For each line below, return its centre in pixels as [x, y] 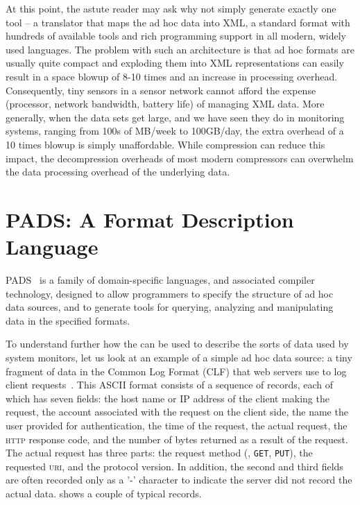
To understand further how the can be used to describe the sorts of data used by [177, 344]
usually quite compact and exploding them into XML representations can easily [175, 63]
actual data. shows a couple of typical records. [104, 493]
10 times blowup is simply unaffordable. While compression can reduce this [165, 144]
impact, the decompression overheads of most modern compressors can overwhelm [180, 158]
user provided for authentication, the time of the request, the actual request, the [177, 425]
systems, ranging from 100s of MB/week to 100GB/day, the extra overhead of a [175, 131]
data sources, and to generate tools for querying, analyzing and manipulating [170, 307]
